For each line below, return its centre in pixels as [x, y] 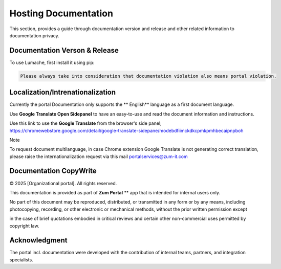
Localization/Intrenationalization [63, 92]
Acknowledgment [38, 240]
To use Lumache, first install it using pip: [52, 62]
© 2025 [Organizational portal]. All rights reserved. [63, 183]
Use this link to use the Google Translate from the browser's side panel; [85, 123]
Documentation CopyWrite [53, 171]
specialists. [21, 260]
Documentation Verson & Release [64, 50]
